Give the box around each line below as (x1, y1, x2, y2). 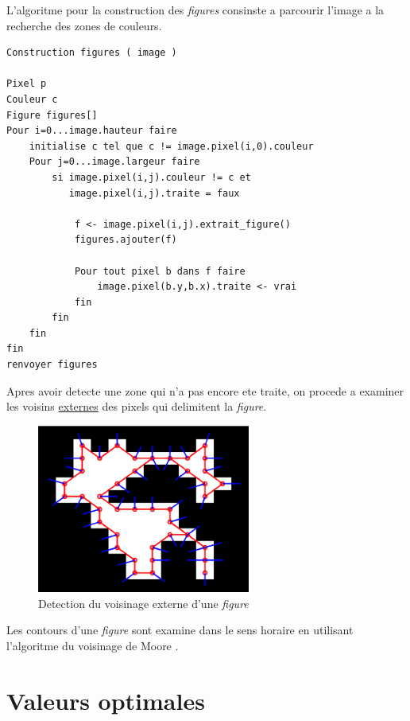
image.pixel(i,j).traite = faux (68, 187, 240, 199)
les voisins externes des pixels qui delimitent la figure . (6, 398, 267, 415)
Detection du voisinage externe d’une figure (38, 594, 249, 611)
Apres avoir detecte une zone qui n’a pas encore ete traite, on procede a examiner (6, 382, 404, 399)
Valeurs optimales (6, 684, 205, 716)
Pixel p (6, 78, 47, 90)
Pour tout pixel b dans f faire (74, 265, 246, 277)
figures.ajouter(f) (74, 234, 177, 246)
